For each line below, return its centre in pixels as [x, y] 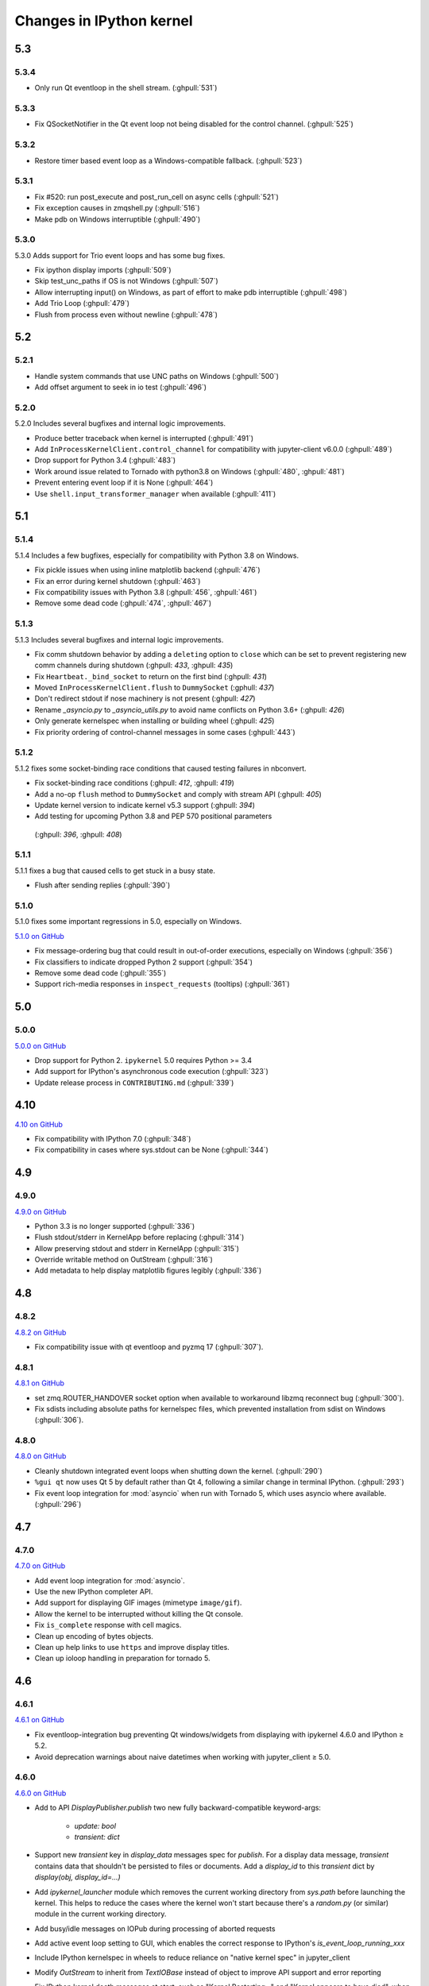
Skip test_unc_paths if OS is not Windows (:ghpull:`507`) [126, 281]
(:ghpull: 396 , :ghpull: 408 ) [78, 834]
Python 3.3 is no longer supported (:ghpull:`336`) [114, 1226]
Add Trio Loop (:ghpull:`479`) [82, 303]
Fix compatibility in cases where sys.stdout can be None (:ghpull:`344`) [152, 1150]
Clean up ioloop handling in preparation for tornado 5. [122, 1658]
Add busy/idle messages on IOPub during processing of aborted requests [155, 1928]
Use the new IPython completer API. [94, 1591]
